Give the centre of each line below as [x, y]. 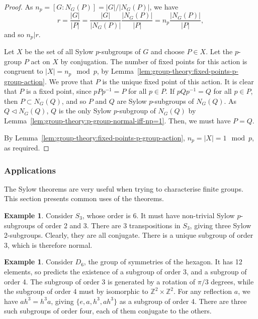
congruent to [24, 71]
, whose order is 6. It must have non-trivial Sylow [158, 215]
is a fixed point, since [59, 91]
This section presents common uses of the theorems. [84, 198]
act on [40, 61]
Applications [30, 170]
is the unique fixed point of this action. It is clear [178, 81]
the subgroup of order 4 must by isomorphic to [76, 291]
